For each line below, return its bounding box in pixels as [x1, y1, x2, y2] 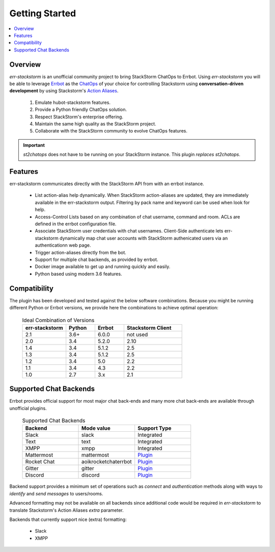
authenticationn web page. [35, 242, 91, 248]
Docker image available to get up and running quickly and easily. [35, 264, 171, 270]
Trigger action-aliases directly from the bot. [35, 249, 127, 255]
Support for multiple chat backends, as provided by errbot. [35, 256, 158, 262]
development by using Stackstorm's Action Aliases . [9, 88, 119, 94]
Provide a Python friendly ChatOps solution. [35, 107, 127, 113]
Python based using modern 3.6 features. [35, 271, 122, 277]
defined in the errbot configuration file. [35, 221, 117, 227]
